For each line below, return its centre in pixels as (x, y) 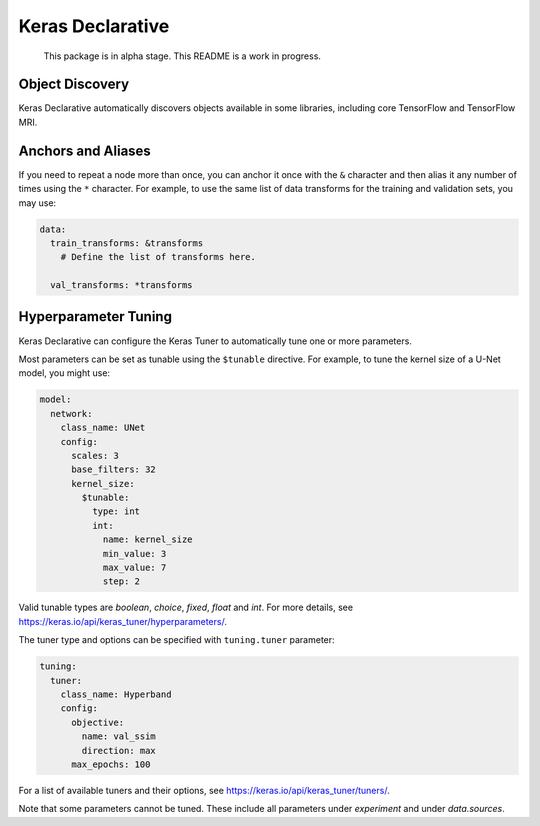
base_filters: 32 (114, 469)
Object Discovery (74, 84)
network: (71, 413)
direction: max (119, 750)
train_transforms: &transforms (127, 243)
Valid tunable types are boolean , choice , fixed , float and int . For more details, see (186, 607)
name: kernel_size (148, 539)
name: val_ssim (119, 736)
